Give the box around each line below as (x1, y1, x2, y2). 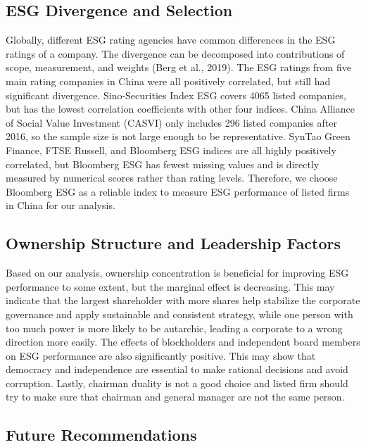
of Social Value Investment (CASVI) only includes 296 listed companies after (6, 115, 337, 130)
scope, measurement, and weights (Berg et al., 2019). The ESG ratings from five (6, 60, 351, 75)
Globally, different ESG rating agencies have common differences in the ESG (6, 32, 336, 47)
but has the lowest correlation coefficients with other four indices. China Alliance (6, 101, 355, 116)
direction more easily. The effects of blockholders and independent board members (6, 334, 360, 349)
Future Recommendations (6, 424, 197, 446)
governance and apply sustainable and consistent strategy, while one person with (6, 306, 353, 321)
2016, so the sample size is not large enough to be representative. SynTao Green (6, 129, 351, 144)
